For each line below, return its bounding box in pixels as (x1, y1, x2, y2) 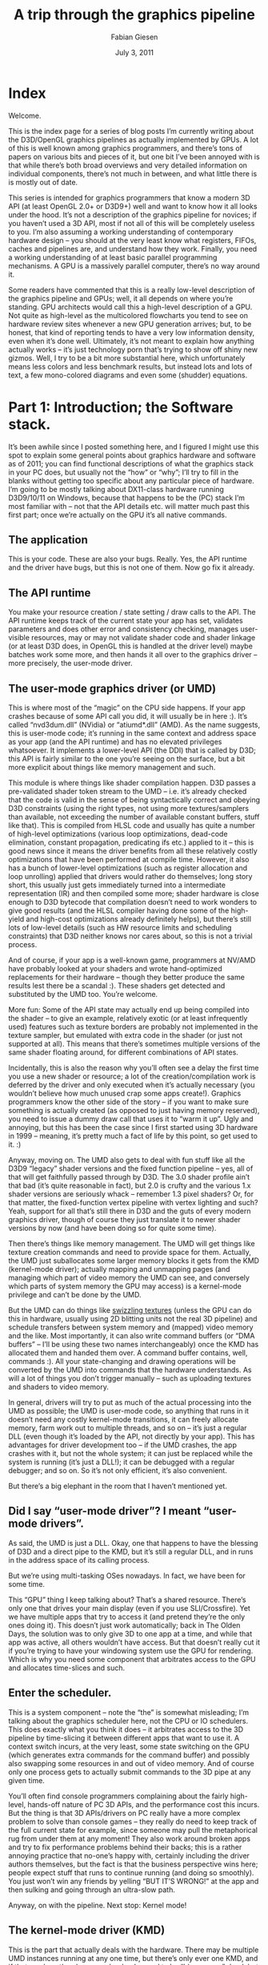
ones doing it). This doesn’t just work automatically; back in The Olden (8, 1620, 241, 1630)
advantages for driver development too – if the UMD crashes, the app (8, 1440, 238, 1450)
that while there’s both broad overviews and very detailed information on (8, 160, 248, 170)
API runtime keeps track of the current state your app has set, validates (8, 615, 243, 626)
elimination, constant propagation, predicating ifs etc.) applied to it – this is (8, 837, 254, 847)
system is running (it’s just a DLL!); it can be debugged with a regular (8, 1457, 235, 1467)
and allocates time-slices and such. (8, 1663, 126, 1672)
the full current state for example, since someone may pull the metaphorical (8, 1825, 258, 1834)
